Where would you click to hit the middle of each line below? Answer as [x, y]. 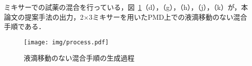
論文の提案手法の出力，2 [44, 16]
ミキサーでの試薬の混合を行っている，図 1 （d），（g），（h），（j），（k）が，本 [126, 7]
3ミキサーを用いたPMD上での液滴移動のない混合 [168, 16]
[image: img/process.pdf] [66, 42]
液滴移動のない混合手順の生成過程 [79, 58]
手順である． [25, 26]
